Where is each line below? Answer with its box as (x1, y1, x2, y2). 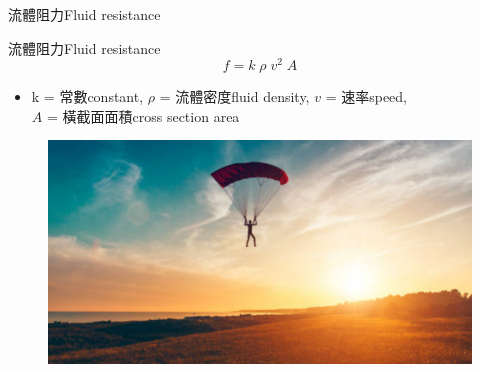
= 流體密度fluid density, (159, 86, 310, 107)
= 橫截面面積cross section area (46, 105, 240, 126)
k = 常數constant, (31, 86, 144, 107)
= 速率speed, (325, 86, 407, 107)
